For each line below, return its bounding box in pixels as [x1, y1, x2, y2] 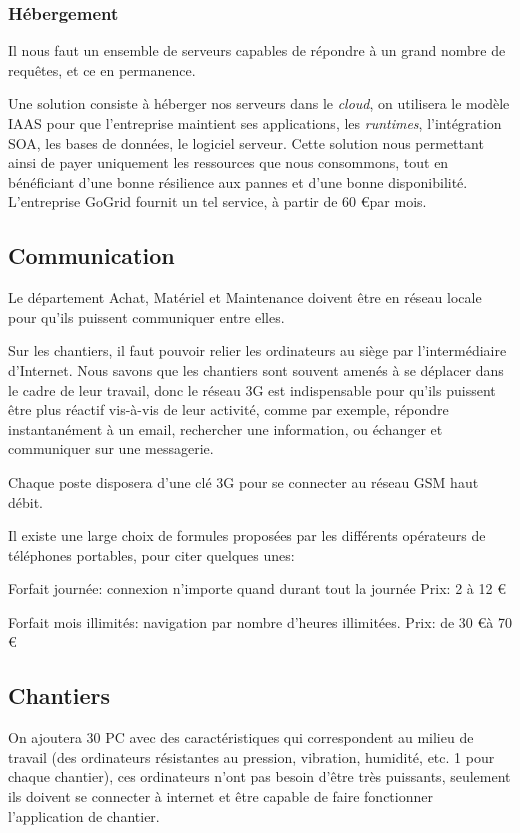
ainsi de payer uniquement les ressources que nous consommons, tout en [8, 152, 449, 173]
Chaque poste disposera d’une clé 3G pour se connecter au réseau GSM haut [8, 471, 479, 492]
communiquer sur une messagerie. [8, 438, 214, 459]
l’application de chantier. [8, 805, 160, 826]
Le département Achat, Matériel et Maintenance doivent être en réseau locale [8, 287, 482, 308]
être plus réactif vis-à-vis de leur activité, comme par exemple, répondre [8, 399, 449, 420]
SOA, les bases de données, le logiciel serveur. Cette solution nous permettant [8, 132, 484, 153]
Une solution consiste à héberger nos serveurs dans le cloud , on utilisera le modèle [8, 93, 510, 114]
